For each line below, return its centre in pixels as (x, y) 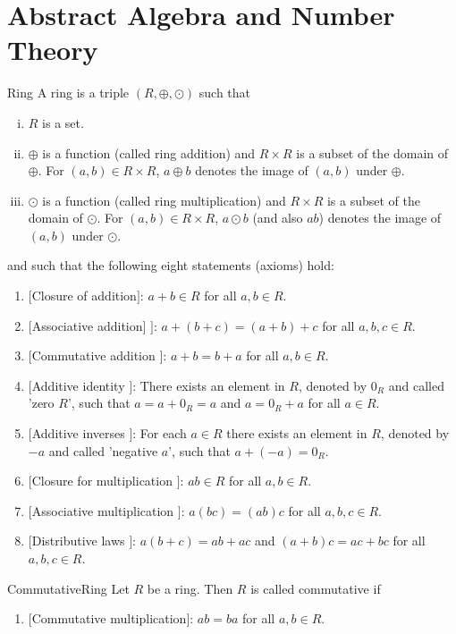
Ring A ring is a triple (68, 93)
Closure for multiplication (102, 481)
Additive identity (78, 385)
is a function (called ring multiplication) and (164, 200)
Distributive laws (78, 541)
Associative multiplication (103, 510)
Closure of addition (84, 296)
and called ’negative (103, 450)
